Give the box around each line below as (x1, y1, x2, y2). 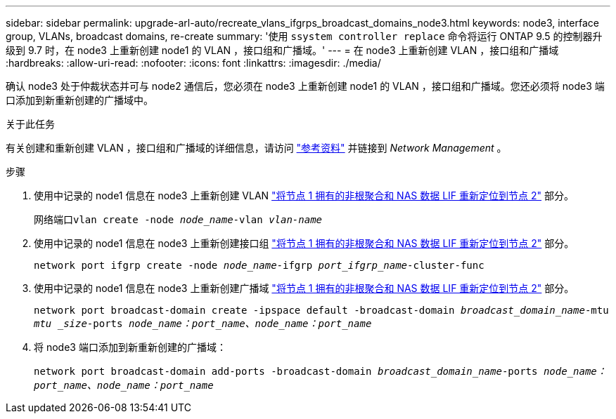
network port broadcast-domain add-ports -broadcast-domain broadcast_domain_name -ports (34, 366, 538, 377)
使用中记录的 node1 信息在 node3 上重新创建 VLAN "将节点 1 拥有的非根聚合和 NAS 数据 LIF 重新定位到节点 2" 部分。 (34, 189, 574, 201)
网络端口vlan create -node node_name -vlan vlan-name (34, 214, 323, 225)
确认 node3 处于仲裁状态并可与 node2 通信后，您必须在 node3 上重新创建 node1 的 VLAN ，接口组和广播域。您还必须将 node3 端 (6, 80, 605, 92)
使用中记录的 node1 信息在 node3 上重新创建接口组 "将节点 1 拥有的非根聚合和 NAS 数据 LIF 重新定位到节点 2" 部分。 (34, 237, 575, 249)
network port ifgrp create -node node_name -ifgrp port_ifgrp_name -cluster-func (34, 260, 485, 271)
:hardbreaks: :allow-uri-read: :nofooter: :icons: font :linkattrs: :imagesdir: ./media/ (6, 57, 381, 69)
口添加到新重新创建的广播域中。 (6, 94, 153, 106)
